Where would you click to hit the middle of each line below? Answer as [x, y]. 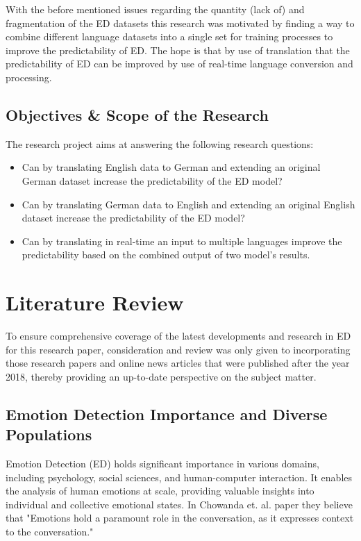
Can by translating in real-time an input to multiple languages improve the [182, 241]
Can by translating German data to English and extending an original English [188, 204]
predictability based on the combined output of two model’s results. [166, 255]
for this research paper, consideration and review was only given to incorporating [178, 349]
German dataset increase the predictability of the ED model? [152, 180]
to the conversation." [50, 531]
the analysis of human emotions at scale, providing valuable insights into [160, 491]
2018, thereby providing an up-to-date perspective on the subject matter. [161, 376]
